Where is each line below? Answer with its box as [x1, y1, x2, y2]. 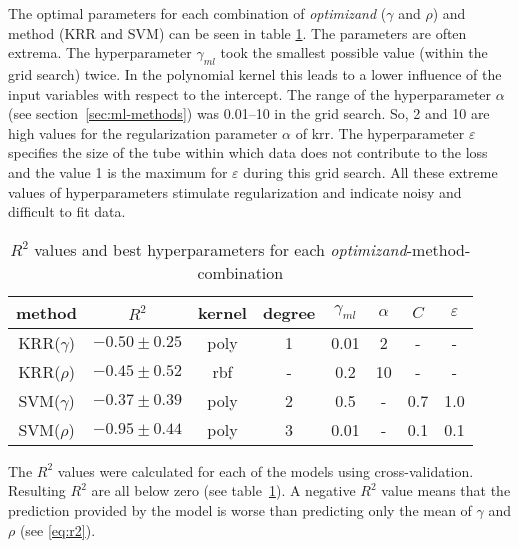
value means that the [381, 480, 511, 501]
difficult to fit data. [8, 201, 126, 222]
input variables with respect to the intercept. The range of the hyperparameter [8, 83, 492, 104]
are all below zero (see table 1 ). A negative [91, 480, 356, 501]
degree [262, 300, 316, 324]
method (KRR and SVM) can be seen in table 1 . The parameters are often [8, 22, 467, 43]
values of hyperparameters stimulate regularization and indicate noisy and [8, 181, 462, 202]
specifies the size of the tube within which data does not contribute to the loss [8, 142, 488, 163]
